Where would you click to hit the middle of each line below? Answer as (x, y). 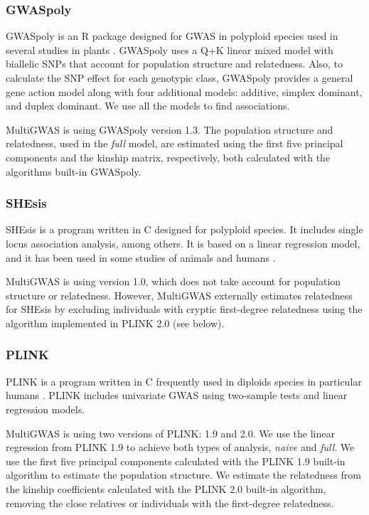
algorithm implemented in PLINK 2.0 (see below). (115, 323)
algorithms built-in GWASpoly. (74, 171)
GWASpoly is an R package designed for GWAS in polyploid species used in (172, 36)
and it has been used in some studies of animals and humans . (141, 257)
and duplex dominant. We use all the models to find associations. (148, 106)
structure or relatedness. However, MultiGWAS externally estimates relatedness (179, 295)
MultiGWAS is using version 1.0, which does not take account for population (173, 281)
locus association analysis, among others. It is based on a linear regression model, (183, 243)
